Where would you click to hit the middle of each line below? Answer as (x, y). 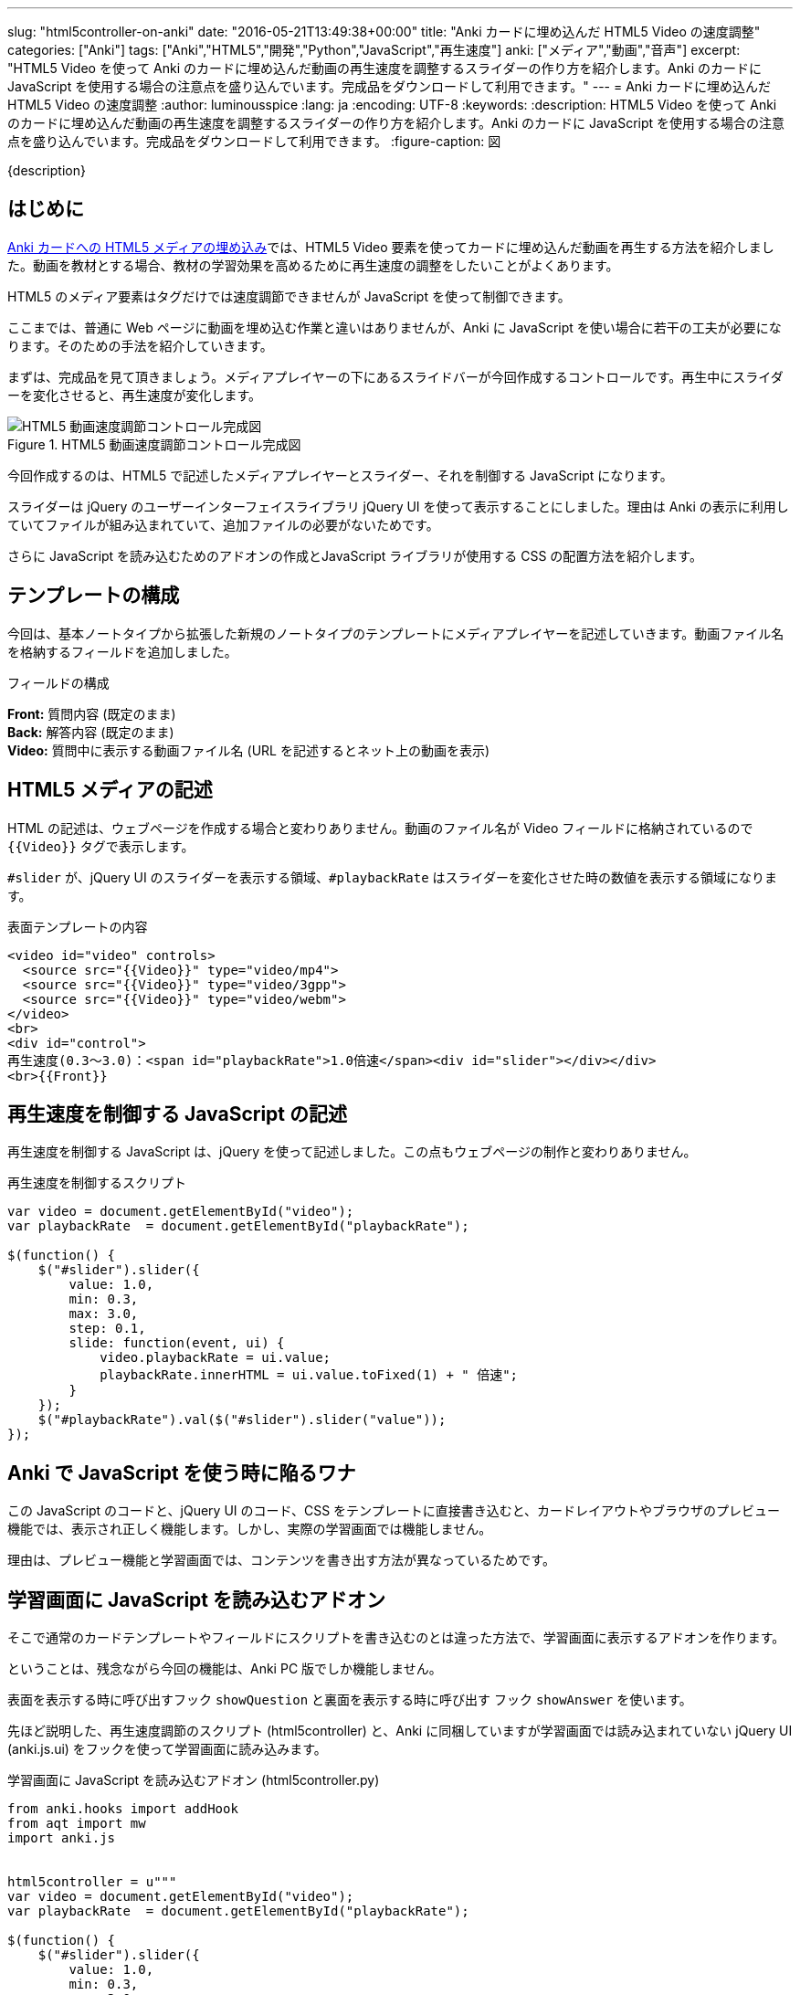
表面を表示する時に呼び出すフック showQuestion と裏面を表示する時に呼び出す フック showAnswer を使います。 (350, 1700)
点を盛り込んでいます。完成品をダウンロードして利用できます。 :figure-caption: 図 (254, 141)
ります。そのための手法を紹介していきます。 (140, 345)
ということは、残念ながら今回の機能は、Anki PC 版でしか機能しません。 (225, 1669)
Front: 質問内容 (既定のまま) (92, 713)
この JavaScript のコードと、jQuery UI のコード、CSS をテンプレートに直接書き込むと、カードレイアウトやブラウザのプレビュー (394, 1511)
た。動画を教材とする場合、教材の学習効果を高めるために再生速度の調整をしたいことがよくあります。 (313, 265)
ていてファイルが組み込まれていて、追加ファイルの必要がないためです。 (223, 524)
